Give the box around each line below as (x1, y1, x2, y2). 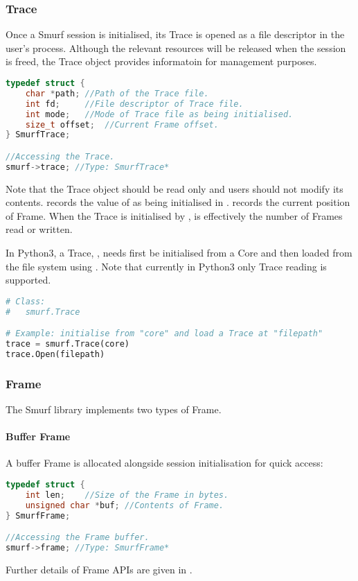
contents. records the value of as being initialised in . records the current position (6, 195, 350, 209)
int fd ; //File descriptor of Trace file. (25, 98, 244, 109)
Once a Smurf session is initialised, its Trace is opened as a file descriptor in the (6, 27, 345, 42)
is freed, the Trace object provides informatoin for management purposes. (6, 54, 317, 69)
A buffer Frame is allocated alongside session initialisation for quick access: (6, 456, 323, 470)
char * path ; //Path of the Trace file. (25, 88, 209, 98)
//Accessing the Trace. (6, 151, 115, 162)
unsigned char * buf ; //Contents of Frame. (25, 500, 224, 510)
